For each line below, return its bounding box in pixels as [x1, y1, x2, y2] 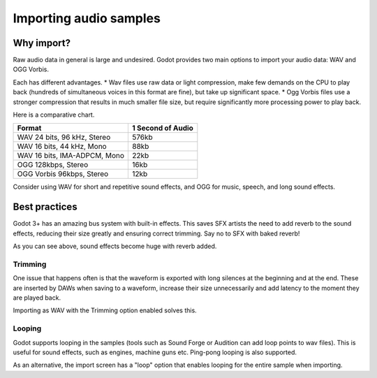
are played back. [13, 293, 61, 302]
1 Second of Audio [132, 123, 193, 133]
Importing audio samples [13, 10, 161, 26]
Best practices [13, 201, 77, 213]
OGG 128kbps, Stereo [17, 160, 89, 170]
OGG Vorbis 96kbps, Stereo [17, 169, 109, 179]
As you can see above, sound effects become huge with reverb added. [13, 242, 217, 251]
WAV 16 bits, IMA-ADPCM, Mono [17, 151, 125, 161]
